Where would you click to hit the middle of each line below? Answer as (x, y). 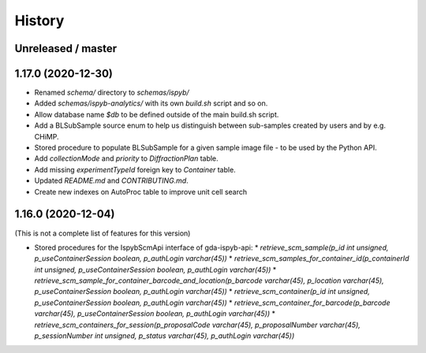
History (39, 20)
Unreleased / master (66, 48)
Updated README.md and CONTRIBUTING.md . (111, 180)
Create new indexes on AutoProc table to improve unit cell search (141, 191)
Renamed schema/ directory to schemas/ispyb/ (112, 93)
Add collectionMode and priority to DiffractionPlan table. (126, 158)
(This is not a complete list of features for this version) (103, 233)
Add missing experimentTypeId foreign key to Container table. (135, 169)
